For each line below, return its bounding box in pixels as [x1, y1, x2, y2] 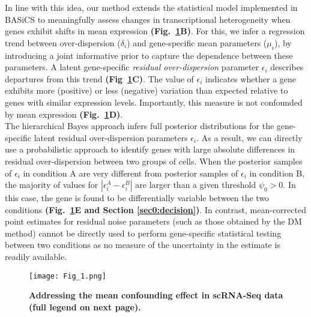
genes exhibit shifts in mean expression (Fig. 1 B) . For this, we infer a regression [5, 25, 305, 37]
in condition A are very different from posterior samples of [23, 166, 238, 179]
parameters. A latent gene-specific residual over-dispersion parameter [5, 61, 259, 73]
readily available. [5, 250, 67, 263]
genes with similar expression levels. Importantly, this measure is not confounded [5, 95, 303, 108]
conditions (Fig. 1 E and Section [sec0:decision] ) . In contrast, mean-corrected [5, 203, 306, 216]
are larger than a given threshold [135, 178, 256, 191]
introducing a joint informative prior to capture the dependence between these [5, 49, 293, 61]
